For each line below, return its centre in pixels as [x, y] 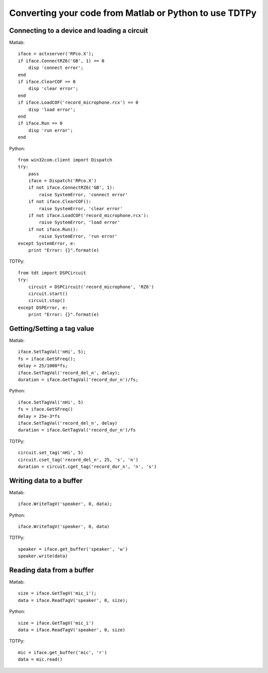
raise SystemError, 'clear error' [81, 208]
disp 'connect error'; [56, 68]
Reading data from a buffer [52, 570]
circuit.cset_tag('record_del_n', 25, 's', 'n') [78, 460]
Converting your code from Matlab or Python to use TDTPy [133, 13]
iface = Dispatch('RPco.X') [62, 181]
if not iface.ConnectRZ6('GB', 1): [71, 188]
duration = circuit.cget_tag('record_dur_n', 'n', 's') [87, 466]
